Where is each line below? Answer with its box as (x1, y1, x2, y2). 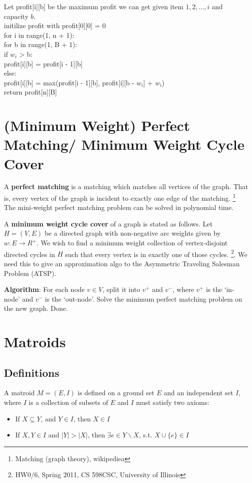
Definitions (4, 365, 60, 380)
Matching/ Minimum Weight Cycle (4, 134, 245, 154)
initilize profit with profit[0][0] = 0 (4, 20, 106, 31)
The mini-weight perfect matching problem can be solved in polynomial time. (4, 202, 234, 212)
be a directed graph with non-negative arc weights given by (45, 228, 221, 238)
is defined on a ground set (78, 387, 155, 398)
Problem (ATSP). (4, 268, 56, 278)
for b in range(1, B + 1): (4, 39, 78, 49)
